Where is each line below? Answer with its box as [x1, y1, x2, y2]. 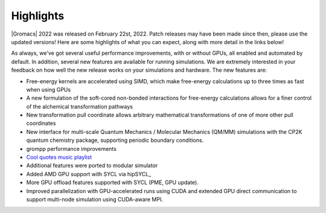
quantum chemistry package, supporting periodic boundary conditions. [26, 136, 204, 144]
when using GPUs [26, 86, 71, 93]
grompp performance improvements [26, 145, 117, 152]
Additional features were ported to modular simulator [26, 162, 158, 169]
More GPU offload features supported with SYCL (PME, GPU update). [26, 179, 199, 186]
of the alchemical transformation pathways [26, 103, 133, 110]
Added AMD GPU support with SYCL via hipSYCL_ [26, 170, 152, 177]
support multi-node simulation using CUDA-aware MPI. [26, 196, 163, 203]
